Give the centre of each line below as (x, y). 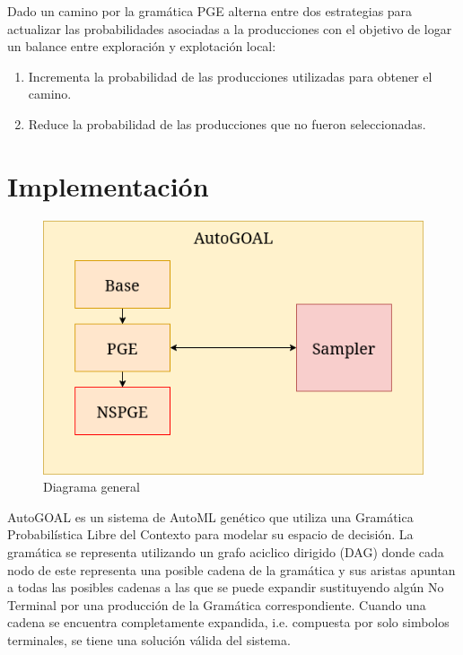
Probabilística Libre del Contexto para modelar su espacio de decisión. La (210, 534)
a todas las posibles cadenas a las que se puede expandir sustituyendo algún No (226, 587)
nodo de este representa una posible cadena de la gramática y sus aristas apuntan (231, 569)
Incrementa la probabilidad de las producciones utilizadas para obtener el (230, 76)
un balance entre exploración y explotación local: (142, 46)
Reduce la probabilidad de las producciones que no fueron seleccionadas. (227, 123)
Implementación (108, 185)
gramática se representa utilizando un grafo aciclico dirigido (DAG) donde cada (226, 552)
